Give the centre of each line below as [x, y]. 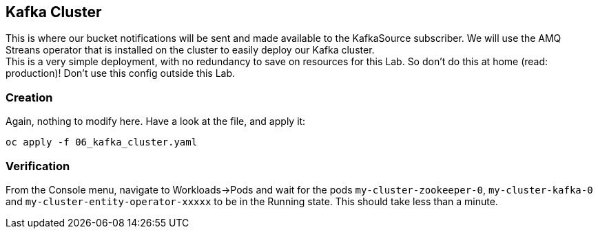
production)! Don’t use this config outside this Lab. [121, 73]
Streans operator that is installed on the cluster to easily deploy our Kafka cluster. [190, 50]
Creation [29, 97]
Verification [38, 166]
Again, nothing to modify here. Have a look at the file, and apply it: [156, 121]
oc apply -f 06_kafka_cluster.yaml [102, 142]
